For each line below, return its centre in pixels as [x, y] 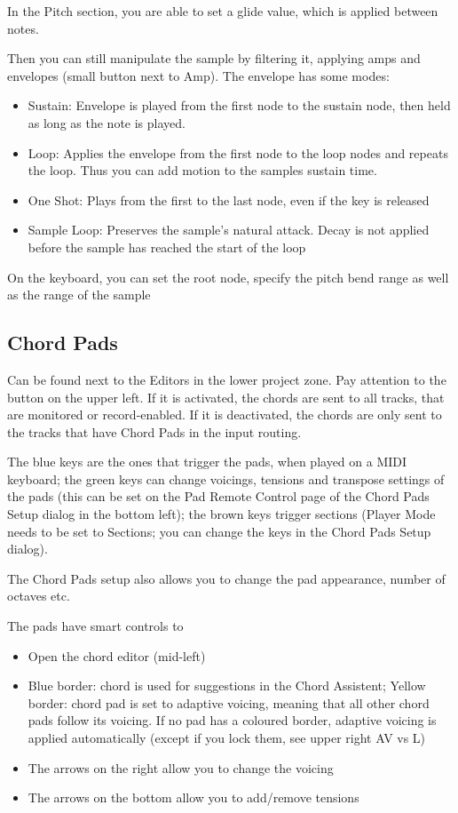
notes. [23, 28]
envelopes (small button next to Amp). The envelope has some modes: [198, 75]
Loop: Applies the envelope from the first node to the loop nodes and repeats [238, 152]
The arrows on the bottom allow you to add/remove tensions [193, 797]
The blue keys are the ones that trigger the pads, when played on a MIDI [207, 462]
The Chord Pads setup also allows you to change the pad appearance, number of [226, 578]
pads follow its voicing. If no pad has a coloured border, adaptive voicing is [232, 720]
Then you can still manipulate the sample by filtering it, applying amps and [214, 58]
